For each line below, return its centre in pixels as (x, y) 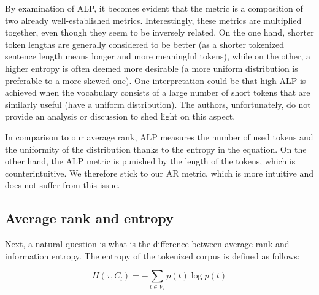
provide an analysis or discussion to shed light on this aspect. (120, 116)
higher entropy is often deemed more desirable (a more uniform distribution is (152, 68)
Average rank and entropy (89, 218)
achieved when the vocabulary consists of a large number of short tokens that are (158, 92)
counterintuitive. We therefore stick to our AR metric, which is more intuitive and (159, 173)
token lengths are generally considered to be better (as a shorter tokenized (145, 44)
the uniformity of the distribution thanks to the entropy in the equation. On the (156, 149)
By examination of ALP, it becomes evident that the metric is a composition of (154, 8)
